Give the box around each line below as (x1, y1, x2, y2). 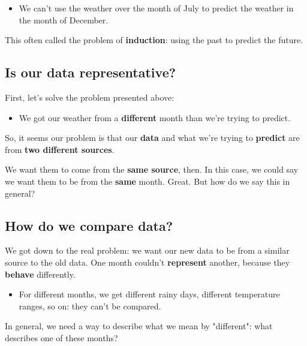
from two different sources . (5, 143, 115, 155)
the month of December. (19, 13, 109, 26)
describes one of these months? (5, 331, 118, 344)
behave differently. (5, 267, 76, 280)
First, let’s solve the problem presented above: (5, 91, 174, 103)
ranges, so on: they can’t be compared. (19, 299, 161, 312)
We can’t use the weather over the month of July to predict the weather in (19, 2, 294, 14)
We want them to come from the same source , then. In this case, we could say (5, 163, 299, 176)
